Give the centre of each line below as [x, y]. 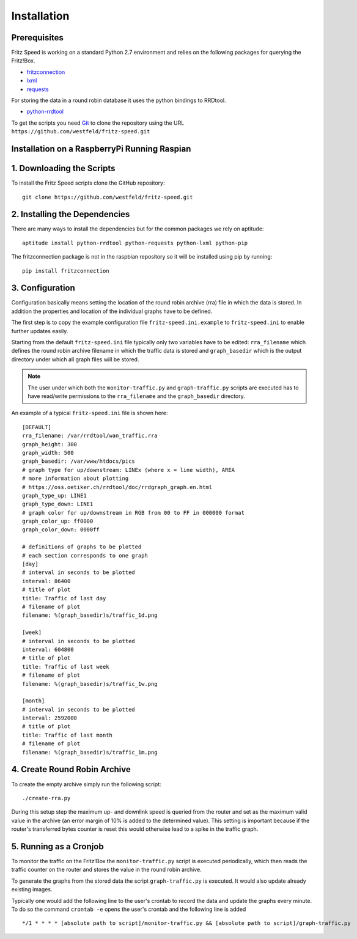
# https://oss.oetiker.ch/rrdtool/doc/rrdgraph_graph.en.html [117, 487]
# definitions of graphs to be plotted [82, 547]
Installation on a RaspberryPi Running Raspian [101, 149]
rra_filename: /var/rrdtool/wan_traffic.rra [90, 436]
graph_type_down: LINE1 [58, 504]
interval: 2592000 [50, 718]
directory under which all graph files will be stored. [75, 359]
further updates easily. [40, 331]
